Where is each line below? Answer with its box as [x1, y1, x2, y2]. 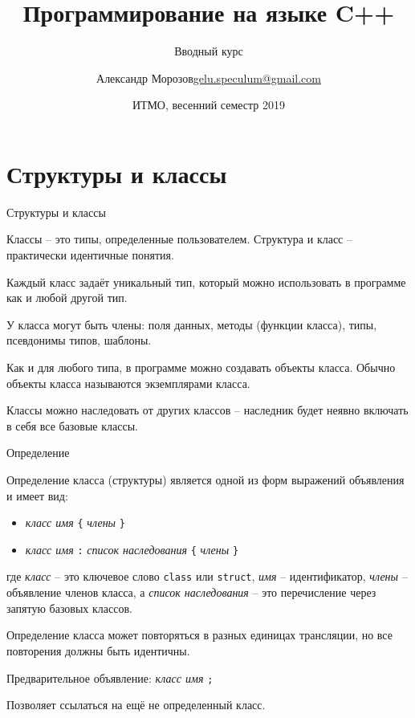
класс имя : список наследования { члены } [25, 541, 239, 557]
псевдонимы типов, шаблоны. [6, 332, 152, 349]
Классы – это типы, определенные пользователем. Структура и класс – [6, 230, 352, 247]
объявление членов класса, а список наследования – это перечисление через [6, 584, 376, 601]
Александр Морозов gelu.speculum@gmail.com [96, 69, 321, 86]
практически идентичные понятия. [6, 247, 174, 263]
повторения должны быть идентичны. [6, 642, 190, 659]
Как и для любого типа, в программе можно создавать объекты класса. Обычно [6, 359, 396, 375]
